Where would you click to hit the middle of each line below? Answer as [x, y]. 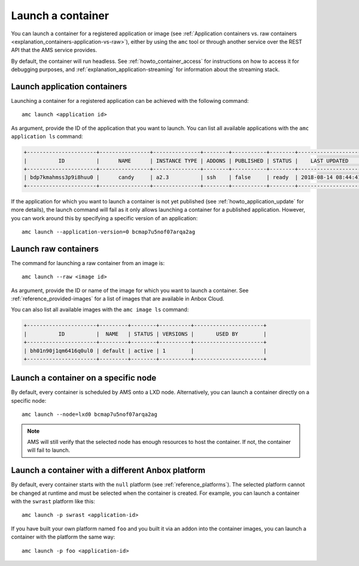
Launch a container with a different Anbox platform [108, 471]
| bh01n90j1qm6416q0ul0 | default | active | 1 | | [145, 351]
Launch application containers [69, 86]
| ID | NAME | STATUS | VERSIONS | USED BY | [145, 334]
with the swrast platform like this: [53, 501]
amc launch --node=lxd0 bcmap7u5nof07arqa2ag [90, 415]
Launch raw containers [55, 249]
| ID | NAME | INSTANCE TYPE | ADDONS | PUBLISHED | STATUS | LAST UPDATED [186, 161]
